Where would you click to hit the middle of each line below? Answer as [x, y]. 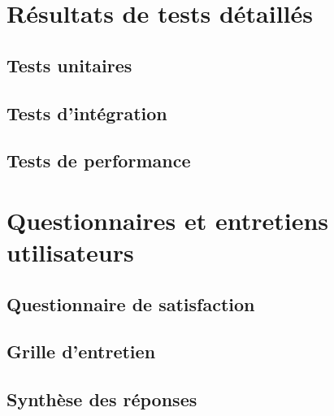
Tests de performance [99, 160]
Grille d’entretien [81, 351]
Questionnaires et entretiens [168, 220]
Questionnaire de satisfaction [131, 303]
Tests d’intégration [87, 113]
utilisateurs [70, 252]
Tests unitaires [69, 65]
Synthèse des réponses [102, 399]
